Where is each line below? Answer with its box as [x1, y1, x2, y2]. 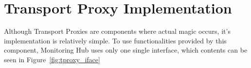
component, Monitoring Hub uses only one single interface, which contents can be [4, 45, 248, 55]
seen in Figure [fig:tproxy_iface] [4, 54, 100, 64]
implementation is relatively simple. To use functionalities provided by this [4, 35, 227, 45]
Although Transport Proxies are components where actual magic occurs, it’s [4, 26, 231, 36]
